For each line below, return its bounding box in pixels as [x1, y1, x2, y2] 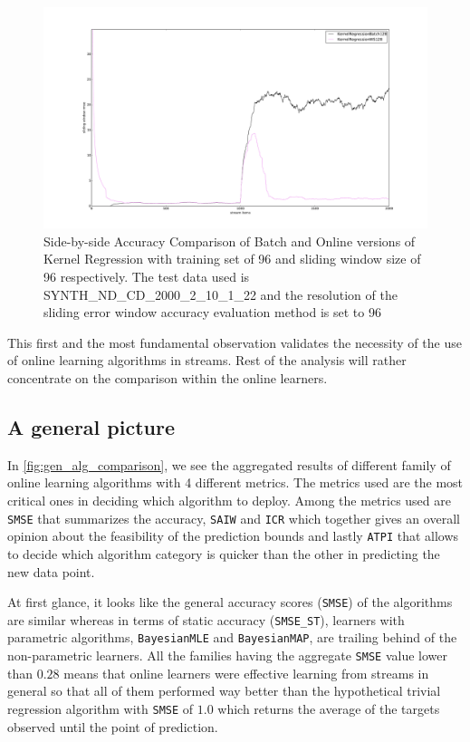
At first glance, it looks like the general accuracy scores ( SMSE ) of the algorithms [7, 593, 453, 612]
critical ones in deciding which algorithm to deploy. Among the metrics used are [7, 491, 451, 510]
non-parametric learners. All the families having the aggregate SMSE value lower [7, 646, 447, 665]
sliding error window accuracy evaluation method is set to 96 [43, 303, 381, 322]
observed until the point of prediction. [7, 717, 218, 736]
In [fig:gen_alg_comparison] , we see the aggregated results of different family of [7, 455, 451, 474]
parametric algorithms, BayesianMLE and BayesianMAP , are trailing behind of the [7, 628, 457, 647]
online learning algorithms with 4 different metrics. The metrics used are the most [7, 473, 464, 492]
